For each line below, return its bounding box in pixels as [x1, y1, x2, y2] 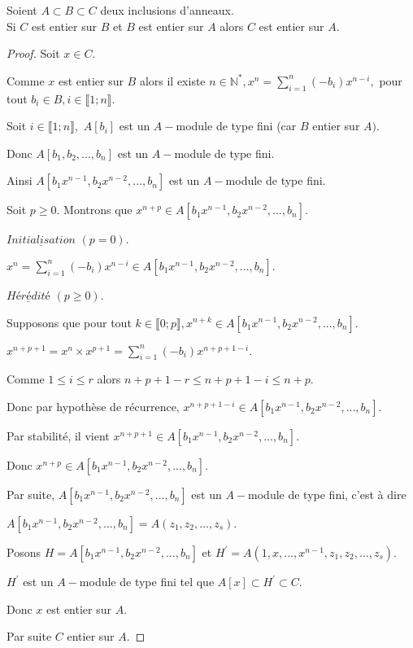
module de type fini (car [176, 117, 297, 134]
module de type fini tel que [79, 573, 215, 590]
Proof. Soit [7, 45, 60, 62]
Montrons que [63, 201, 133, 218]
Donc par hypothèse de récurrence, [7, 398, 180, 415]
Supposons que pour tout [7, 313, 132, 331]
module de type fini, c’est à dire [248, 486, 406, 503]
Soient [7, 2, 37, 18]
